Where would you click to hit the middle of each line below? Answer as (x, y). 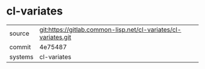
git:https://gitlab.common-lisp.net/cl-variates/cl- (110, 30)
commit (20, 47)
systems (21, 57)
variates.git (55, 37)
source (19, 33)
